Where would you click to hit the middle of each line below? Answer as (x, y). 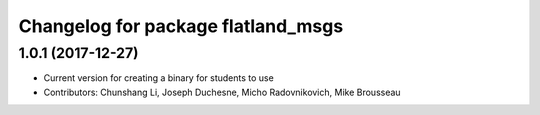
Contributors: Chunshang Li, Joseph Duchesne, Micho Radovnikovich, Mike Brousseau (222, 92)
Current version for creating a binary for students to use (158, 78)
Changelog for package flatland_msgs (181, 26)
